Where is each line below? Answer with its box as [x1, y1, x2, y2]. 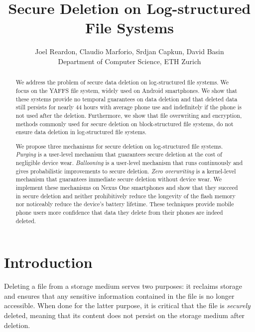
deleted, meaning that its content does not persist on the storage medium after [4, 310, 245, 321]
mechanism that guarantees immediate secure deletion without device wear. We [15, 175, 222, 183]
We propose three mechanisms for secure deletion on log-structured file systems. [15, 142, 223, 150]
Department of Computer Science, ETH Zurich [58, 56, 201, 66]
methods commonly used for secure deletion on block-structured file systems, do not [15, 119, 234, 128]
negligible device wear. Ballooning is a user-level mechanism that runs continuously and [15, 159, 243, 167]
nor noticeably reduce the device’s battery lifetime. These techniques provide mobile [15, 200, 234, 208]
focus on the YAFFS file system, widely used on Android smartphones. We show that [15, 86, 238, 94]
